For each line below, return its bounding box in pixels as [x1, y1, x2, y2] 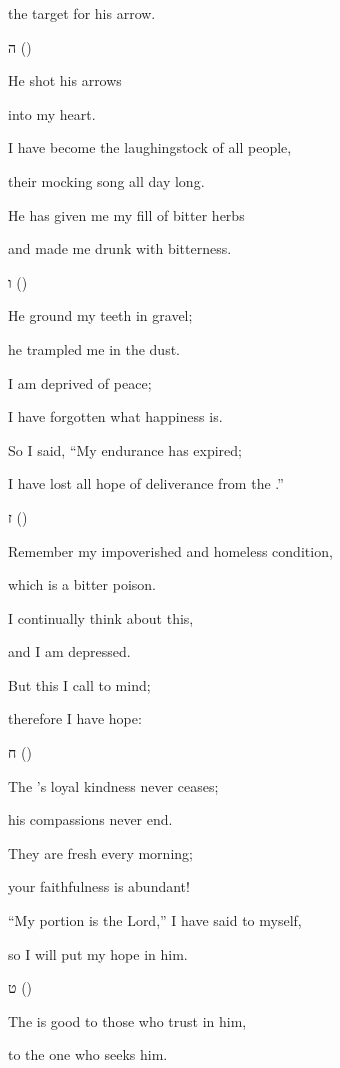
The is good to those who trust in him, [8, 1010, 247, 1031]
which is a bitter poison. [8, 574, 156, 595]
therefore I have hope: [8, 708, 142, 729]
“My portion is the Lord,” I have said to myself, [8, 910, 302, 931]
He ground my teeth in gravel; [8, 305, 193, 326]
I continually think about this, [8, 607, 194, 628]
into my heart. [8, 103, 96, 124]
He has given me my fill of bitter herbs [8, 204, 245, 225]
